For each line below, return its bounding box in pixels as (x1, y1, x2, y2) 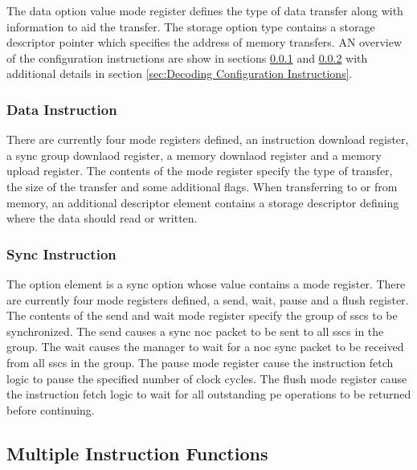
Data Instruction (6, 99, 117, 119)
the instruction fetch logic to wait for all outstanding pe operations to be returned (6, 386, 411, 403)
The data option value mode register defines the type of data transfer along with (6, 2, 403, 18)
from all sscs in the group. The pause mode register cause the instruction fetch (6, 354, 394, 370)
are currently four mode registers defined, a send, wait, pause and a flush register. (6, 291, 409, 308)
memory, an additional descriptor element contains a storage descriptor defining (6, 194, 399, 210)
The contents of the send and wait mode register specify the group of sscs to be (6, 307, 398, 324)
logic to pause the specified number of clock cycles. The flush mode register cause (6, 370, 407, 386)
